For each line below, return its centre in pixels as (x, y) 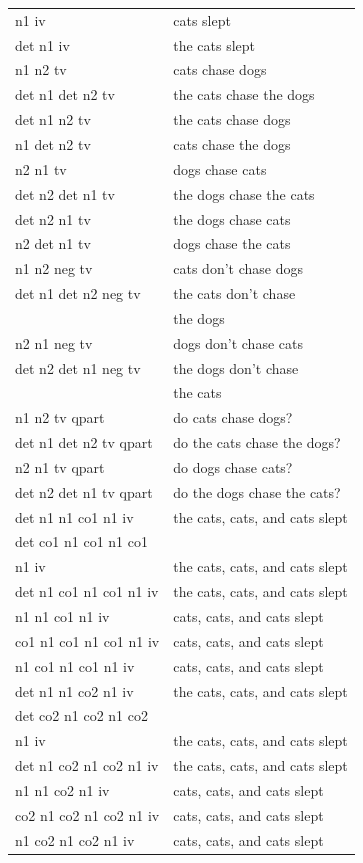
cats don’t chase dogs (238, 268)
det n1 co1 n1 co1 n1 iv (87, 591)
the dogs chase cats (232, 218)
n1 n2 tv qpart (60, 417)
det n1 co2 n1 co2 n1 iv (87, 765)
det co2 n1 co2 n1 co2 (81, 715)
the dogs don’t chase (236, 367)
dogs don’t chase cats (238, 342)
